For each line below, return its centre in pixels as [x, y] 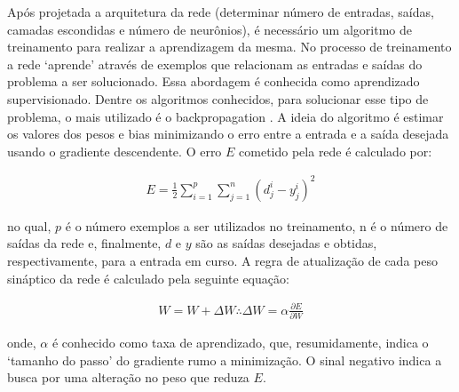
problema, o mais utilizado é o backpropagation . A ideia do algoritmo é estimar [226, 116]
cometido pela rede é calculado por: [336, 151]
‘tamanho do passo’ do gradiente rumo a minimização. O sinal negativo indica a [225, 360]
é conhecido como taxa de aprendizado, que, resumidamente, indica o [240, 343]
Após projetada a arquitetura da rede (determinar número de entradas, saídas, [221, 12]
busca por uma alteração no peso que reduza [128, 377]
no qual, [29, 225]
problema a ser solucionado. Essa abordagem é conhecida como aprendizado [214, 81]
